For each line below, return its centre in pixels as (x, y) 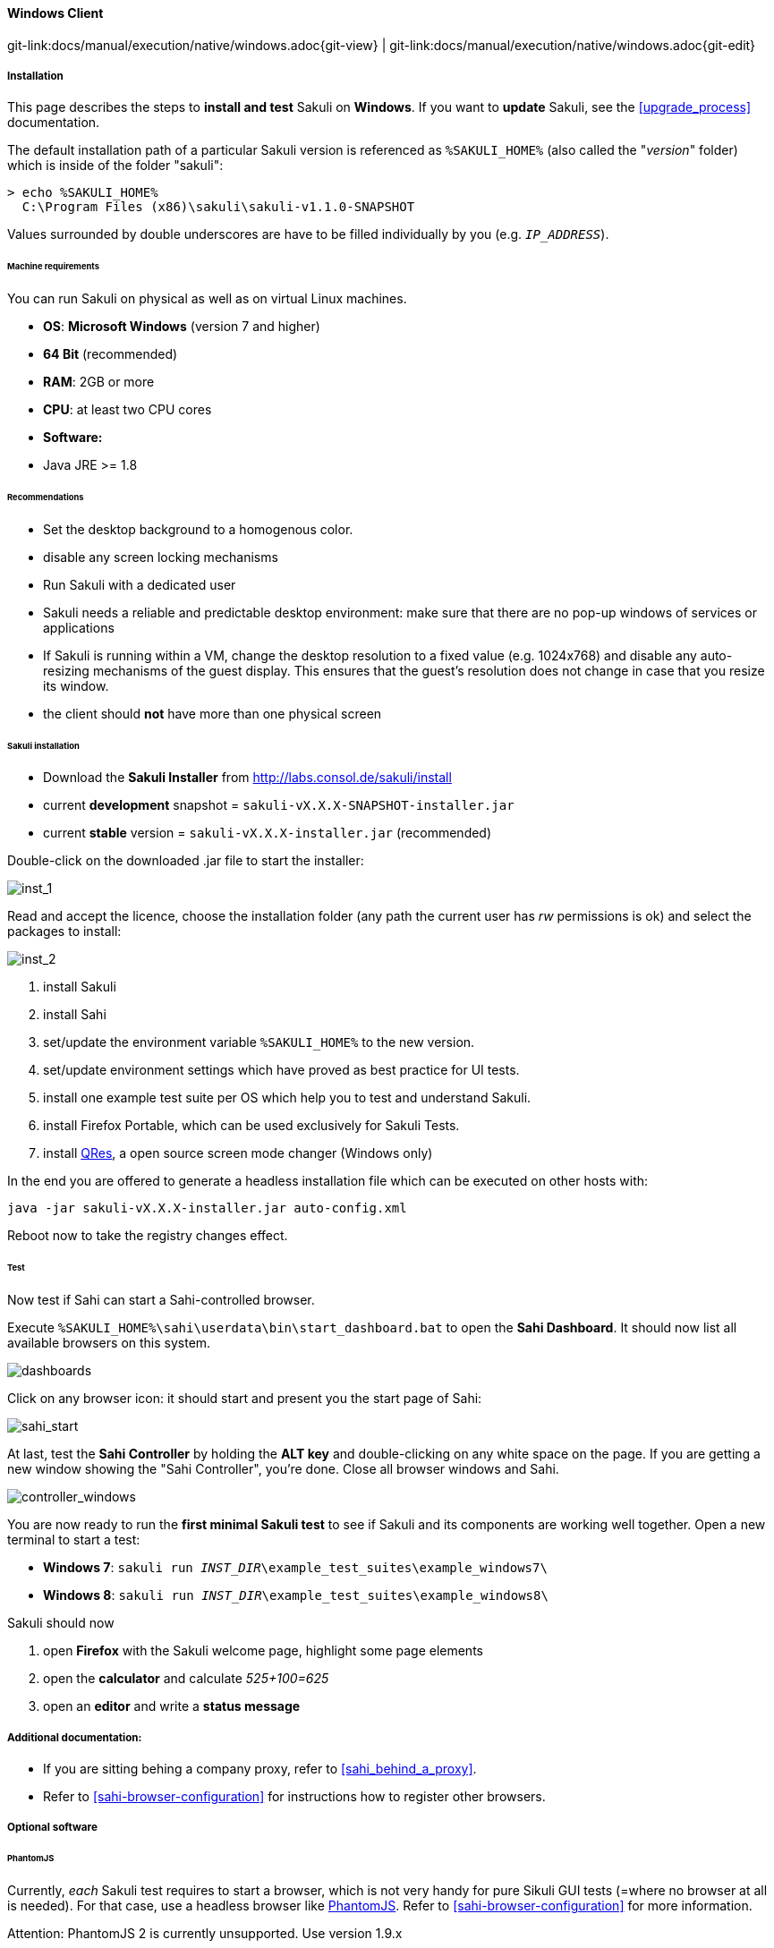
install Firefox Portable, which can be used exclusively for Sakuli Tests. (251, 1126)
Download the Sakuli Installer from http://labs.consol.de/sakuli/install (247, 778)
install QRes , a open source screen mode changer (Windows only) (238, 1153)
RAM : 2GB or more (99, 382)
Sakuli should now (61, 1623)
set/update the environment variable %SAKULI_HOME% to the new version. (259, 1042)
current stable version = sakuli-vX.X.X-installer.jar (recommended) (268, 833)
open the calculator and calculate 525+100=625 (186, 1679)
